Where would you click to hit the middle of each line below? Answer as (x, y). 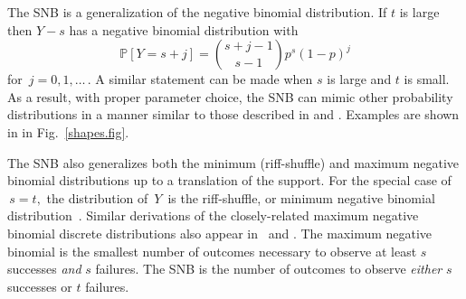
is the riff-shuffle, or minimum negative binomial (301, 197)
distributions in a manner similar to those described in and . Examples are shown (233, 114)
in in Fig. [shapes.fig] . (68, 131)
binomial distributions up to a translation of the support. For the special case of (229, 180)
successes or (40, 286)
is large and (359, 79)
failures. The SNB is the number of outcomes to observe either (269, 269)
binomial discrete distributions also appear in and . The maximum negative (220, 233)
